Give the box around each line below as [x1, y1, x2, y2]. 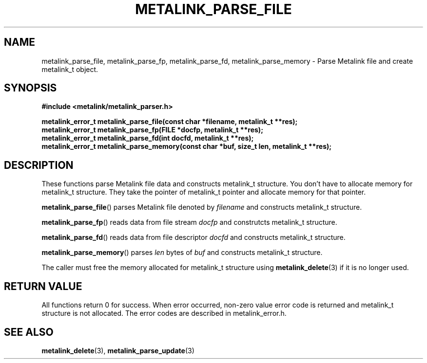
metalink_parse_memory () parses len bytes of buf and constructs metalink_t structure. [41, 248, 323, 257]
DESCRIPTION [4, 159, 74, 171]
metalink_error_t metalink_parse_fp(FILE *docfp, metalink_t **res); [41, 126, 263, 134]
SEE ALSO [4, 326, 54, 338]
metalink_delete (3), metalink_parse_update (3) [41, 346, 194, 355]
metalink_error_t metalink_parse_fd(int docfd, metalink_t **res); [41, 134, 254, 143]
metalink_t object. [41, 65, 98, 73]
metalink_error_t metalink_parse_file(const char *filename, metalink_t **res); [41, 117, 298, 126]
